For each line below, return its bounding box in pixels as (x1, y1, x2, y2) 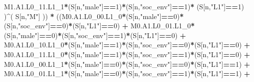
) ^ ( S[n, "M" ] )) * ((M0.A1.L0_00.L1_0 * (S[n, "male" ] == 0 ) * (4, 11, 184, 21)
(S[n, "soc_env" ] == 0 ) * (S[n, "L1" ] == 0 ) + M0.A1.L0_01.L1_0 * (4, 20, 195, 31)
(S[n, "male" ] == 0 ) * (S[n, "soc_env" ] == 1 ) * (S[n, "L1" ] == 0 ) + (4, 30, 186, 40)
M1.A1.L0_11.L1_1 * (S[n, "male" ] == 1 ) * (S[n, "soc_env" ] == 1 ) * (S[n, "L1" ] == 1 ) (4, 1, 244, 11)
